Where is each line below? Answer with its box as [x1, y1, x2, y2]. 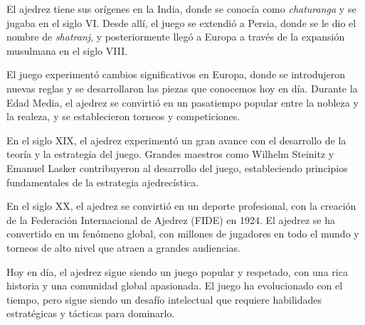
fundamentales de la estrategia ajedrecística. [6, 174, 199, 189]
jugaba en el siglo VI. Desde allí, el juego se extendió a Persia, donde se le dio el [6, 15, 356, 30]
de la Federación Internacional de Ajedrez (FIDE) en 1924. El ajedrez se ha [6, 212, 336, 227]
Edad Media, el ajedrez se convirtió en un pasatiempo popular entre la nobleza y [6, 95, 359, 110]
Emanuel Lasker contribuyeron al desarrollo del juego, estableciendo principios [6, 160, 348, 175]
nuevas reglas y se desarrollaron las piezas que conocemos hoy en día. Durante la [6, 80, 358, 95]
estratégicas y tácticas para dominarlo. [6, 306, 175, 321]
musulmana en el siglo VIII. [6, 43, 128, 58]
